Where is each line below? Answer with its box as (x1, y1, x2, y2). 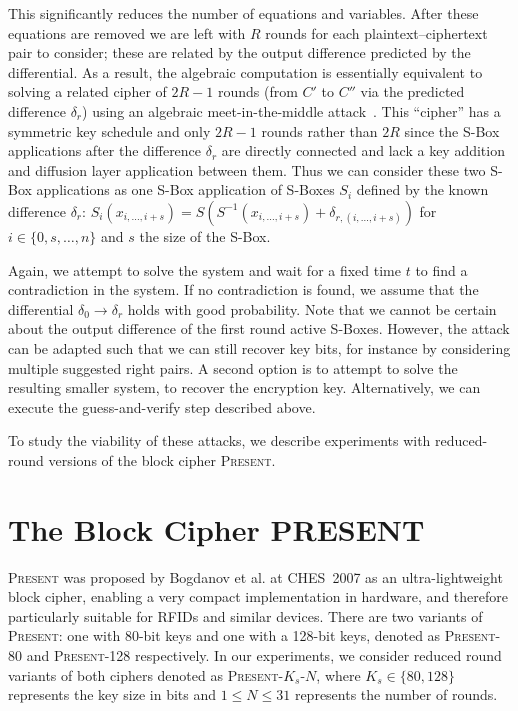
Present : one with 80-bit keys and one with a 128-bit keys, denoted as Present (8, 625, 496, 646)
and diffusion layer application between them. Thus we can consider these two (8, 159, 486, 180)
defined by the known (356, 179, 489, 200)
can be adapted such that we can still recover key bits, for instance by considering (8, 337, 511, 358)
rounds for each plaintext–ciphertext (265, 22, 488, 43)
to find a (415, 259, 468, 280)
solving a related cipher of (8, 81, 167, 102)
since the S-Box (404, 120, 500, 141)
